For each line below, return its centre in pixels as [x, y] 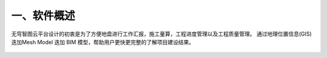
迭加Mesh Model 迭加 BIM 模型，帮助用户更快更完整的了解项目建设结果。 [103, 42]
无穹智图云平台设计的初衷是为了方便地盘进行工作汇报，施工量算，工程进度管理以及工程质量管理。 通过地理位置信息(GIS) [161, 34]
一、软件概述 [43, 16]
